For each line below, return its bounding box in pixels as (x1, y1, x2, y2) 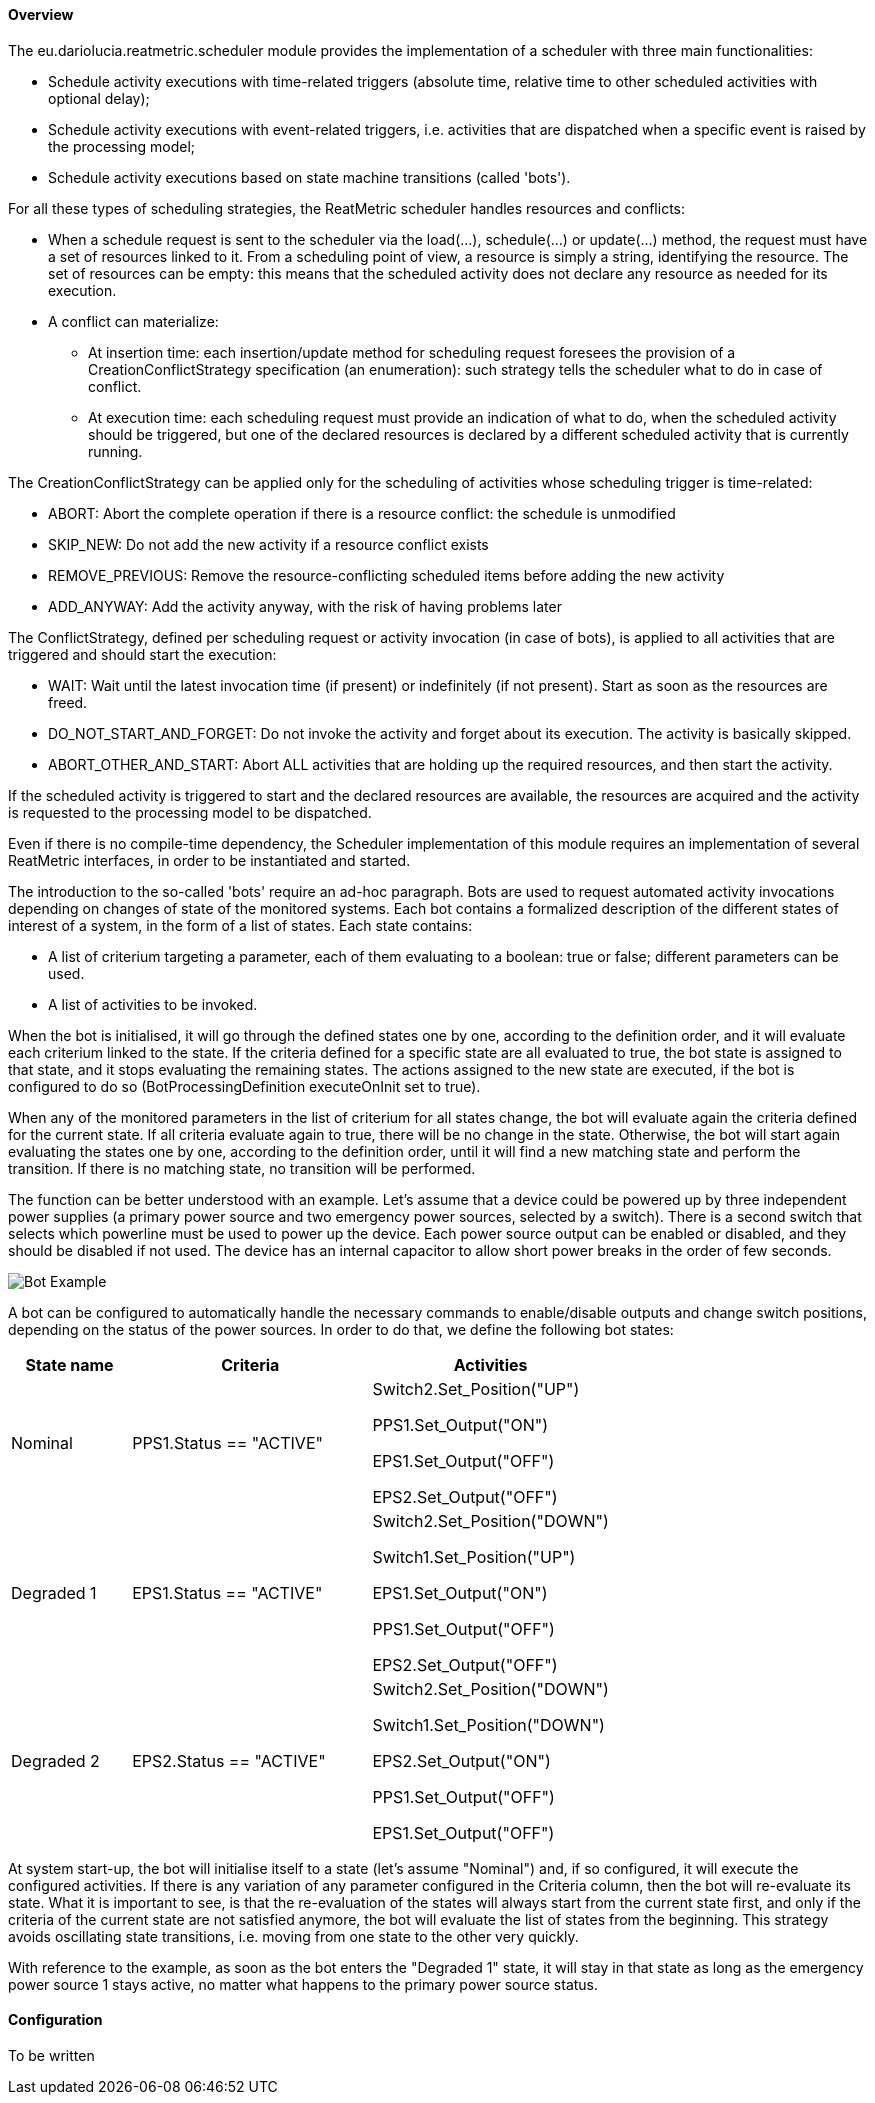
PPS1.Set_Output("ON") (372, 1414, 549, 1435)
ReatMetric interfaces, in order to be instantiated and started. (8, 851, 411, 869)
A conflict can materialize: (48, 312, 219, 330)
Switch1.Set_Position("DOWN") (372, 1714, 605, 1735)
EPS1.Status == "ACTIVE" (132, 1582, 323, 1603)
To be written (8, 2046, 95, 2064)
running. (88, 442, 143, 460)
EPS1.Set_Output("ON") (372, 1582, 548, 1603)
